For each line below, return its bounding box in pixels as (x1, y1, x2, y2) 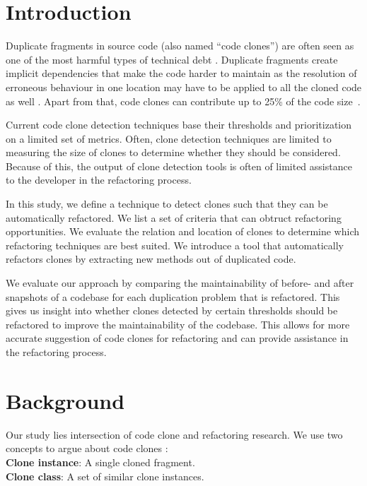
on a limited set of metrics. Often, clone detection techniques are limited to (6, 131, 332, 146)
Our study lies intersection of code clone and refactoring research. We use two (6, 427, 343, 441)
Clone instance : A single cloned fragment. (6, 454, 195, 469)
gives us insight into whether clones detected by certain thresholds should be (6, 303, 338, 318)
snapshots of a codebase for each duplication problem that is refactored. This (6, 289, 340, 304)
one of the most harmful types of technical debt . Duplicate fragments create (6, 52, 338, 66)
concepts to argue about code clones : (6, 441, 168, 456)
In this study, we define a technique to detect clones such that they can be (6, 196, 328, 211)
